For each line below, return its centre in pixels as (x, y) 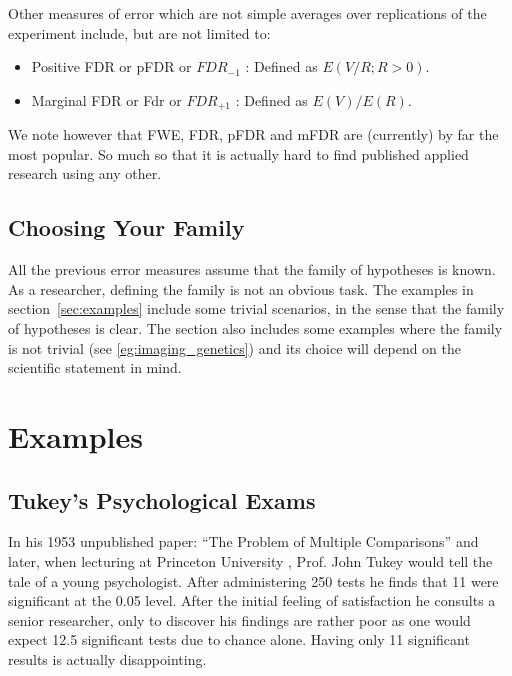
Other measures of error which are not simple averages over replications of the (247, 13)
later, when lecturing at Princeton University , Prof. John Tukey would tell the (250, 560)
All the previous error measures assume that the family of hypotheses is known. (252, 269)
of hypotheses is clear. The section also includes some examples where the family (255, 328)
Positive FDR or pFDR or (111, 66)
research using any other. (85, 173)
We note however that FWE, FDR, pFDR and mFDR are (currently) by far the (253, 134)
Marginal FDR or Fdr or (106, 99)
